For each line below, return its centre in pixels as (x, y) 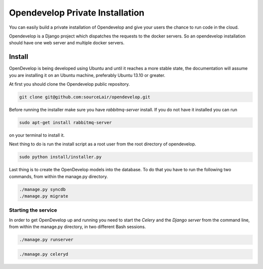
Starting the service (33, 210)
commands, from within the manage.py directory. (58, 176)
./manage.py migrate (44, 196)
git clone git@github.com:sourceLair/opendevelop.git (85, 97)
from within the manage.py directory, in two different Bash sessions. (77, 227)
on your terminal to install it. (37, 135)
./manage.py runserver (46, 240)
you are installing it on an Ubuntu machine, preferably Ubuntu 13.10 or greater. (87, 75)
